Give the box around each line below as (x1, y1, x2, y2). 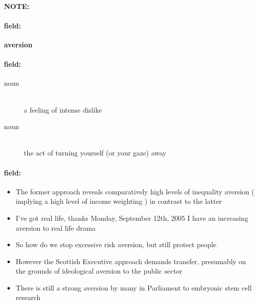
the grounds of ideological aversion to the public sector (15, 266, 182, 276)
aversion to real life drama (15, 222, 96, 233)
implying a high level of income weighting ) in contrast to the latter (15, 196, 222, 206)
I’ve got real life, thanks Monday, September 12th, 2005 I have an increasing (15, 212, 249, 223)
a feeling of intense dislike (24, 104, 102, 115)
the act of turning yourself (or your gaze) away (24, 148, 167, 158)
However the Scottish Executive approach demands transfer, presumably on (15, 256, 246, 266)
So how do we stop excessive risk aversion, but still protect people (15, 239, 217, 250)
